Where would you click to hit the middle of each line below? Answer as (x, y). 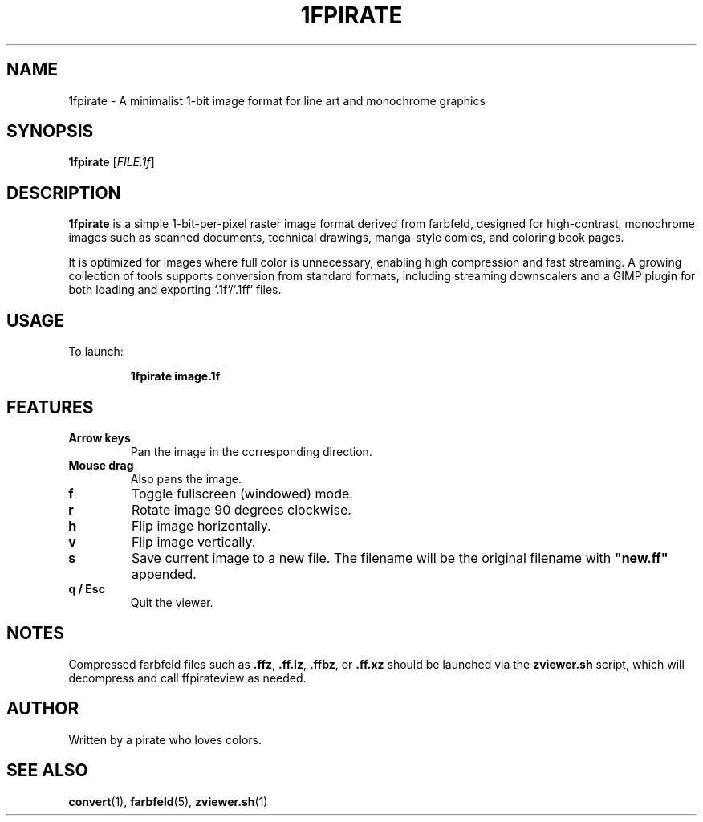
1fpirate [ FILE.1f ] (112, 162)
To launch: (96, 352)
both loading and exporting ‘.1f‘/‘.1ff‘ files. (175, 290)
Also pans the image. (186, 478)
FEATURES (50, 407)
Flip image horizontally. (201, 525)
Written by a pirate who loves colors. (165, 739)
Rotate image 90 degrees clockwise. (241, 509)
